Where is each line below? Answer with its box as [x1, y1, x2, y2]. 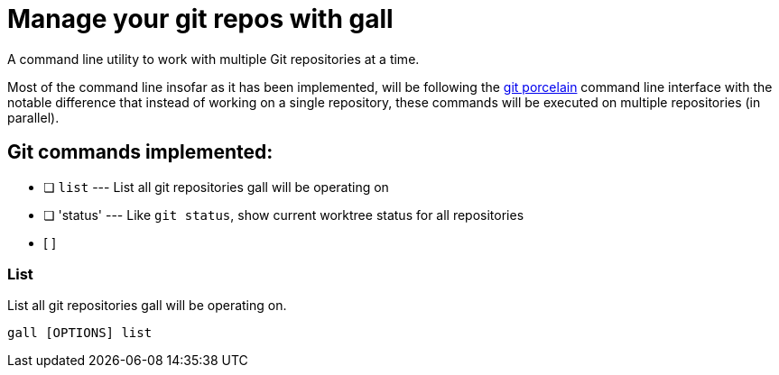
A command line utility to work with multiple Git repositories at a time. [7, 50, 420, 67]
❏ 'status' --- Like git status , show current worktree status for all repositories [43, 206, 524, 223]
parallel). [7, 109, 60, 125]
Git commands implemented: [7, 141, 274, 164]
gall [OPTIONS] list [7, 325, 153, 341]
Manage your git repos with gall [7, 4, 394, 34]
